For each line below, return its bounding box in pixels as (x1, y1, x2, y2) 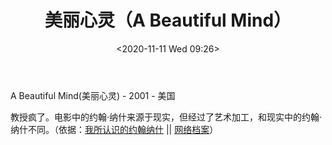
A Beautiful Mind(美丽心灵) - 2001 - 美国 (10, 89, 176, 101)
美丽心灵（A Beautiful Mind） (44, 9, 292, 32)
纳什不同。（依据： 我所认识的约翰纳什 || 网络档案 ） (10, 123, 219, 135)
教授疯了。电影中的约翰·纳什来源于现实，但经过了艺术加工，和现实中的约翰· (10, 111, 323, 123)
